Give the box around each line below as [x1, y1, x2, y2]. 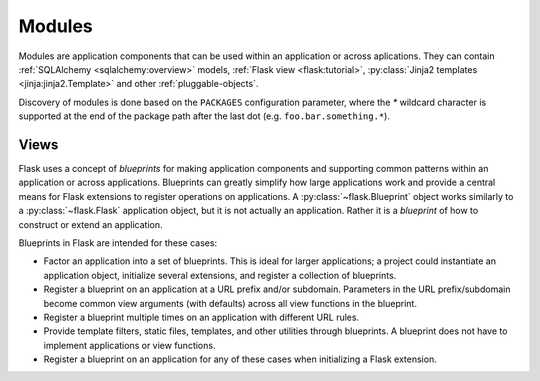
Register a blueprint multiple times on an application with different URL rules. [43, 311, 360, 323]
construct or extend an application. [18, 218, 163, 230]
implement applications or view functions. [43, 339, 216, 351]
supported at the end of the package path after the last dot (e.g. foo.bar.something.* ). [18, 110, 390, 122]
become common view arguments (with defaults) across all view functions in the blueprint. [43, 297, 417, 309]
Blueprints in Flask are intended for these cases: [18, 236, 218, 249]
